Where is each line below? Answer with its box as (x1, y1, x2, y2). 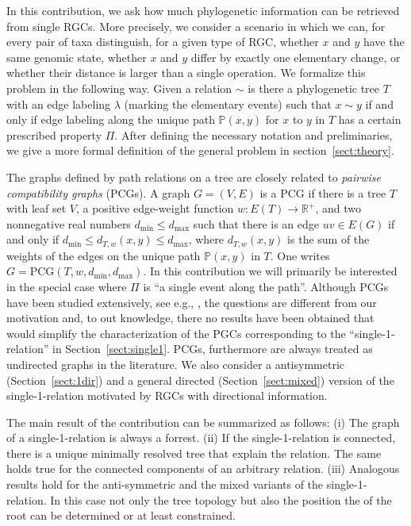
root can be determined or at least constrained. (6, 507, 236, 524)
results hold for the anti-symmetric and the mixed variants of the (6, 476, 324, 493)
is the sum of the (287, 231, 370, 248)
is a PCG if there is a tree (259, 184, 386, 201)
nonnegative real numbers (6, 215, 131, 232)
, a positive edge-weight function (75, 200, 234, 217)
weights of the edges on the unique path (6, 247, 201, 263)
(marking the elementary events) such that (124, 95, 332, 112)
